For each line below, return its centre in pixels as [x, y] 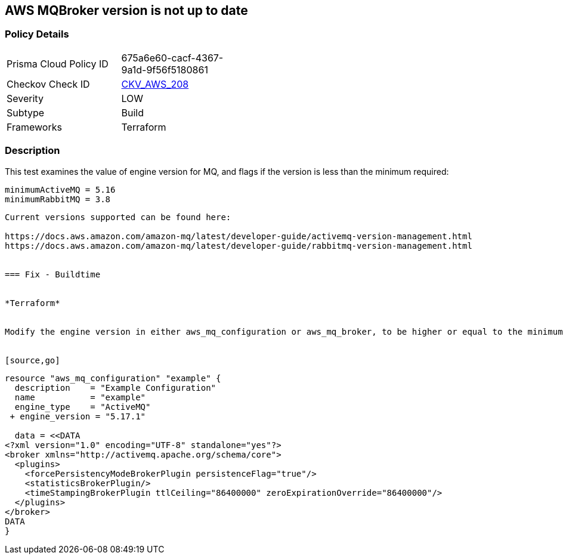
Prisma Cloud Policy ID [58, 64]
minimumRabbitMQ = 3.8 [58, 199]
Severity [25, 98]
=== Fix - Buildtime [53, 274]
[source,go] [33, 360]
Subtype [26, 112]
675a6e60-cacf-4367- [172, 58]
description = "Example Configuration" [115, 387]
